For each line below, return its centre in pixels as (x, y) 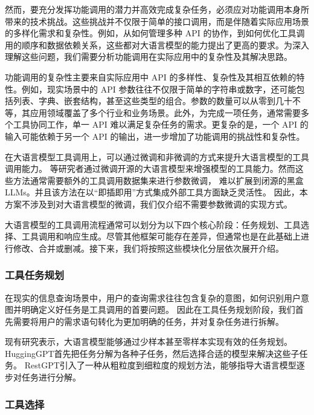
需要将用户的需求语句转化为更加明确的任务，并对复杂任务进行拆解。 (148, 321)
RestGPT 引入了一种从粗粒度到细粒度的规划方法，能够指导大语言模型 (160, 365)
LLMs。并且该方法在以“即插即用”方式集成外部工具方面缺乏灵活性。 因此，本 (156, 192)
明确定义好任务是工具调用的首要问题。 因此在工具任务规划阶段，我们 (158, 309)
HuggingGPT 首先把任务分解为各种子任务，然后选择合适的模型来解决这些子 (152, 353)
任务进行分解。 (51, 377)
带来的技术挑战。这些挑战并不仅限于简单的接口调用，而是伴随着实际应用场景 (157, 21)
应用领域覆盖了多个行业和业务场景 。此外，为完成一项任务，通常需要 (165, 112)
